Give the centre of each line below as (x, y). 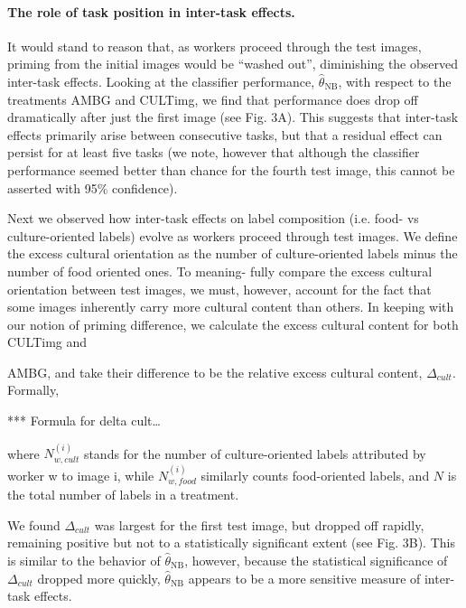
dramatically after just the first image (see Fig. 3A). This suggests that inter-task (233, 117)
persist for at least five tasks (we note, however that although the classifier (214, 152)
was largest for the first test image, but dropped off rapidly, (259, 524)
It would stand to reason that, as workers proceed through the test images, (214, 46)
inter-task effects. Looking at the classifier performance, (161, 81)
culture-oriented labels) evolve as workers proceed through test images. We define (233, 235)
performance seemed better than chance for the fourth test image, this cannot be (231, 169)
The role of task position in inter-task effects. (151, 11)
